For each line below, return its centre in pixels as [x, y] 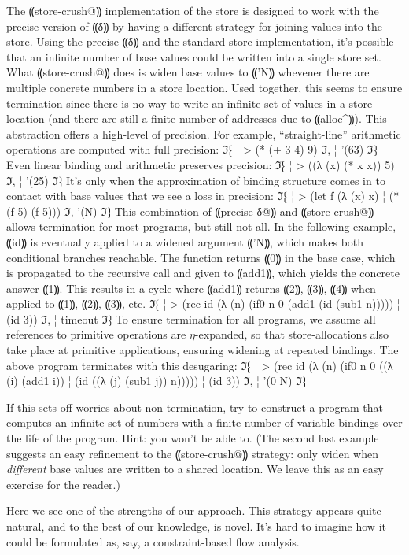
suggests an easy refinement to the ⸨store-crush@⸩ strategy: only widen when [192, 453]
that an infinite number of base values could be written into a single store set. [194, 56]
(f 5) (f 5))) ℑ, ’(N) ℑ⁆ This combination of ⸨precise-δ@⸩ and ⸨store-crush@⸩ [190, 211]
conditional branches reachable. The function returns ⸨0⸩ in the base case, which [201, 257]
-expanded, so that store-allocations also [291, 334]
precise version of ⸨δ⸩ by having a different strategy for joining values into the [194, 26]
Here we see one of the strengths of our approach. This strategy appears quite [194, 511]
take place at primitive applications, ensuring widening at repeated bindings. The [203, 350]
